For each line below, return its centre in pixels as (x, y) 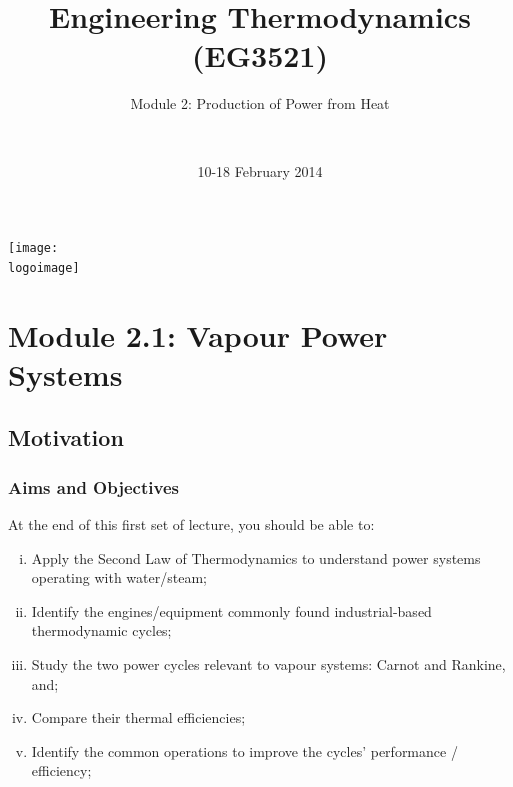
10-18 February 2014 (260, 170)
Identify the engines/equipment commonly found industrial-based (231, 610)
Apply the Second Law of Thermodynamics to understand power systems (256, 557)
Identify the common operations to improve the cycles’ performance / (244, 750)
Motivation (66, 437)
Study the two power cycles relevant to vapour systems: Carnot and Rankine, (268, 663)
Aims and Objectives (93, 486)
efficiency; (61, 770)
